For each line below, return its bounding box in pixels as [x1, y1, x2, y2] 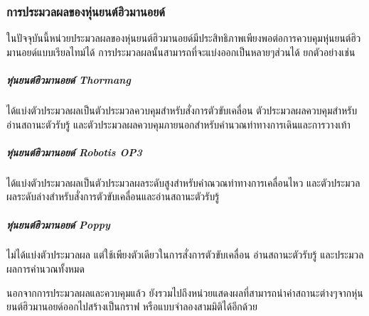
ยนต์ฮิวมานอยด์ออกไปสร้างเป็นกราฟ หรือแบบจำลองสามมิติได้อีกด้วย [6, 299, 257, 314]
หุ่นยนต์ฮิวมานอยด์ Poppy [6, 217, 110, 231]
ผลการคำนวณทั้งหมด [6, 261, 85, 276]
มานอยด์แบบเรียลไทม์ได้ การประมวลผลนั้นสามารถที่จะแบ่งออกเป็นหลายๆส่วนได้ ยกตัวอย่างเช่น [6, 44, 355, 59]
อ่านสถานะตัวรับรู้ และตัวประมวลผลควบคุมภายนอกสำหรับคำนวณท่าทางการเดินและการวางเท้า [6, 116, 351, 131]
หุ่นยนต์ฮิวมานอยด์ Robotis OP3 [6, 144, 142, 159]
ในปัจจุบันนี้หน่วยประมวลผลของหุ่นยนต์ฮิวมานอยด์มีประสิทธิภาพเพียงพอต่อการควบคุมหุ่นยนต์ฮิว [6, 31, 361, 45]
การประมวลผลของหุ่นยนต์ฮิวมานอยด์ [6, 2, 165, 20]
